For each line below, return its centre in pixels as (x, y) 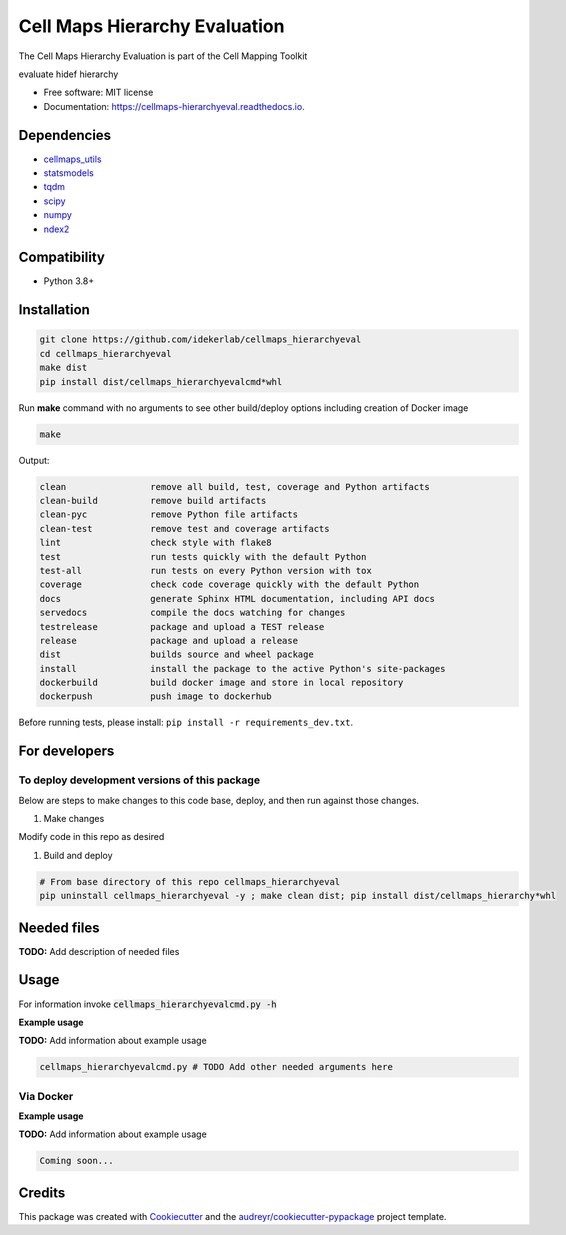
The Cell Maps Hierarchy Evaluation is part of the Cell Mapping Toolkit (163, 56)
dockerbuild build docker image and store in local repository (221, 683)
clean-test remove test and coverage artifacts (184, 528)
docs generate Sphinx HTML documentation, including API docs (237, 598)
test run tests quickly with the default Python (203, 556)
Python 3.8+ (69, 281)
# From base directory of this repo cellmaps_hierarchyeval (190, 881)
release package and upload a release (169, 640)
